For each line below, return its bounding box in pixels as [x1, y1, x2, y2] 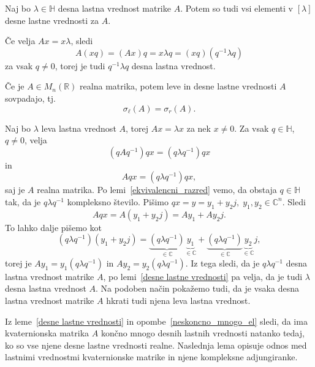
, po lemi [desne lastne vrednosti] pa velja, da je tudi [103, 270, 303, 282]
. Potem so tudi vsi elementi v [180, 2, 294, 14]
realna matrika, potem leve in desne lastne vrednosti [80, 80, 277, 93]
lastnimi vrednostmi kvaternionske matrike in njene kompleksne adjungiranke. [5, 350, 298, 363]
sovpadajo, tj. [5, 91, 56, 104]
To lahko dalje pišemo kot [5, 221, 102, 233]
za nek [186, 121, 211, 134]
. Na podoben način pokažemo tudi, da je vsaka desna [96, 282, 299, 295]
